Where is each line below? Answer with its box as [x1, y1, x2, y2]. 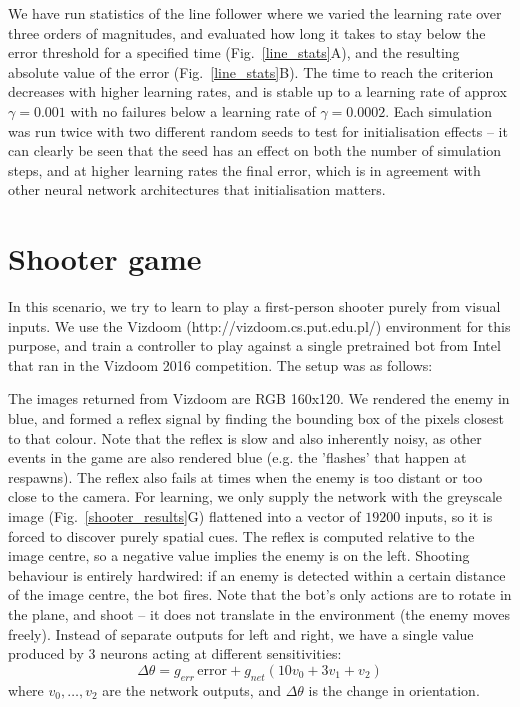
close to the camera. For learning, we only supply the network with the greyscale [8, 486, 503, 507]
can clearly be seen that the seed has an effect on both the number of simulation [8, 140, 502, 161]
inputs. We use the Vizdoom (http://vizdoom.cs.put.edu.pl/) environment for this [8, 315, 511, 336]
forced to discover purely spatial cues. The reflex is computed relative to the [8, 525, 475, 546]
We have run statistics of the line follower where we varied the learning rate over [8, 3, 502, 23]
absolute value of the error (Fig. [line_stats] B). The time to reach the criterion [8, 61, 494, 82]
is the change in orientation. [308, 679, 480, 700]
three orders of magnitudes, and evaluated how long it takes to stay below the [8, 22, 486, 43]
